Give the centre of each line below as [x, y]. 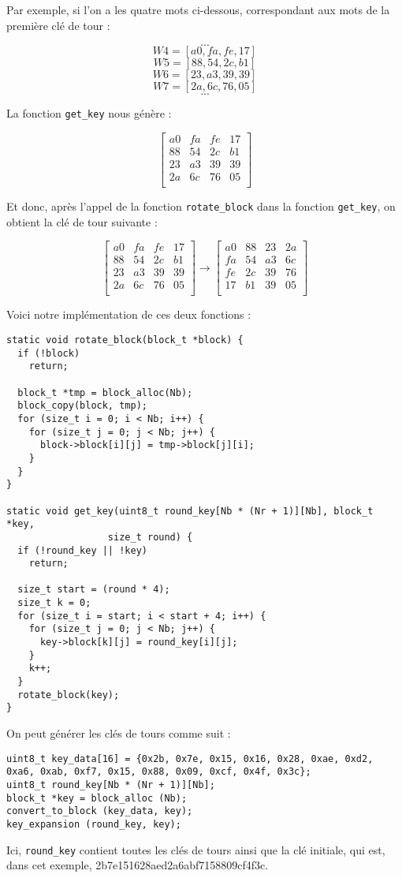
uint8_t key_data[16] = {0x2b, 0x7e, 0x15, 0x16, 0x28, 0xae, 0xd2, [190, 758]
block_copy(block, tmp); [82, 406]
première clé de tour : [58, 25]
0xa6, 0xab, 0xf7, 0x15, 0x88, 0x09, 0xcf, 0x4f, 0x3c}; [159, 772]
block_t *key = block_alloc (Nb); [97, 798]
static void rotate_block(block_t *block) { [125, 340]
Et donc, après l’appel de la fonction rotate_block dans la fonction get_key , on [201, 206]
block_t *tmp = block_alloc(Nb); [105, 392]
